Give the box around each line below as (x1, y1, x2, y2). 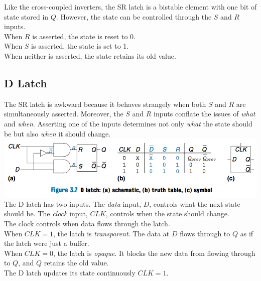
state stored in (4, 11, 49, 22)
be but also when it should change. (4, 128, 111, 138)
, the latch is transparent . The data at (53, 228, 170, 238)
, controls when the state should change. (105, 208, 229, 219)
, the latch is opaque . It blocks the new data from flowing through (53, 247, 255, 258)
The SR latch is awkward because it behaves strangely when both (4, 98, 206, 109)
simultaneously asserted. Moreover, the (4, 108, 123, 119)
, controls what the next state (149, 198, 240, 209)
